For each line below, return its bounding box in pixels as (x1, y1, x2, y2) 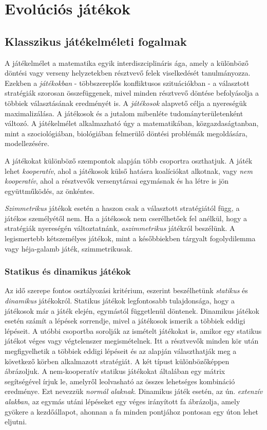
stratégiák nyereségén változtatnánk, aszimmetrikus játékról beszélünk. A (5, 223, 235, 234)
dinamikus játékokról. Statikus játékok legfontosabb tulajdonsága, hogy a (5, 295, 235, 306)
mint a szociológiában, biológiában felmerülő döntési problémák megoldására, (5, 128, 247, 138)
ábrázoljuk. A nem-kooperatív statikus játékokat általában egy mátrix (5, 366, 225, 377)
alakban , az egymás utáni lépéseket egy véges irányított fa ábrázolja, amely (5, 396, 240, 407)
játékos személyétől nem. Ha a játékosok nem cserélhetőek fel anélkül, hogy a (5, 212, 247, 223)
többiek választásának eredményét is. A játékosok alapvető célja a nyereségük (5, 97, 247, 108)
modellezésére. (5, 138, 49, 149)
